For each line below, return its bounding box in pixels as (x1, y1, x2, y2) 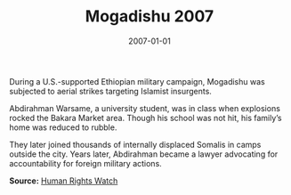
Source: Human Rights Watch (9, 175, 118, 186)
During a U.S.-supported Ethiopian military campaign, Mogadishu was (9, 76, 265, 86)
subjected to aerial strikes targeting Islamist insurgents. (9, 85, 212, 96)
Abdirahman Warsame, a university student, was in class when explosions (9, 102, 280, 113)
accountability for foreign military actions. (9, 158, 162, 168)
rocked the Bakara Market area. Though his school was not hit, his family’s (9, 112, 282, 123)
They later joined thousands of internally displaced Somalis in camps (9, 139, 262, 150)
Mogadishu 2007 (85, 6, 214, 27)
